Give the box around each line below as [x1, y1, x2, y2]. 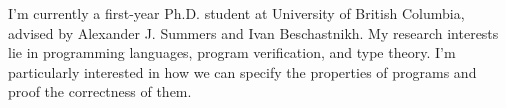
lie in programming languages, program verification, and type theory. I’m [8, 42, 456, 63]
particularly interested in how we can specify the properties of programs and [8, 61, 477, 82]
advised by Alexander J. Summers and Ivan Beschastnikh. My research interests [8, 22, 499, 43]
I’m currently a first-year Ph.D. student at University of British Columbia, [8, 3, 465, 23]
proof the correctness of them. [8, 81, 192, 102]
